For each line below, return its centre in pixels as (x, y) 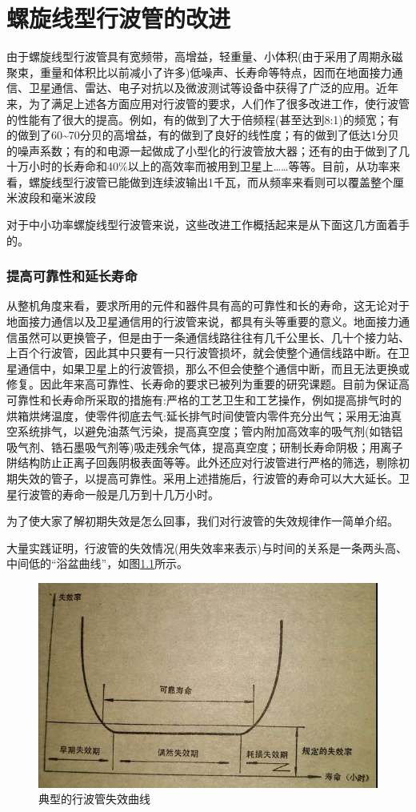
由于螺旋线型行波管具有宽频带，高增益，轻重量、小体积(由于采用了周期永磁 (205, 56)
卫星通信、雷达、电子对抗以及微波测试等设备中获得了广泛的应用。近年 (213, 88)
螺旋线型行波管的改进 (119, 18)
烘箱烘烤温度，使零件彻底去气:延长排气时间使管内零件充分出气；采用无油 (198, 415)
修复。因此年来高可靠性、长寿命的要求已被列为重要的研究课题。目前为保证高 (208, 384)
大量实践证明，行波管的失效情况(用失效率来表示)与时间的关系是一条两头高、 (207, 547)
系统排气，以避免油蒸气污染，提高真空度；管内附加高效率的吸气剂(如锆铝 (210, 431)
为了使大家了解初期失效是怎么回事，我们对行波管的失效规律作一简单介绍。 (202, 521)
